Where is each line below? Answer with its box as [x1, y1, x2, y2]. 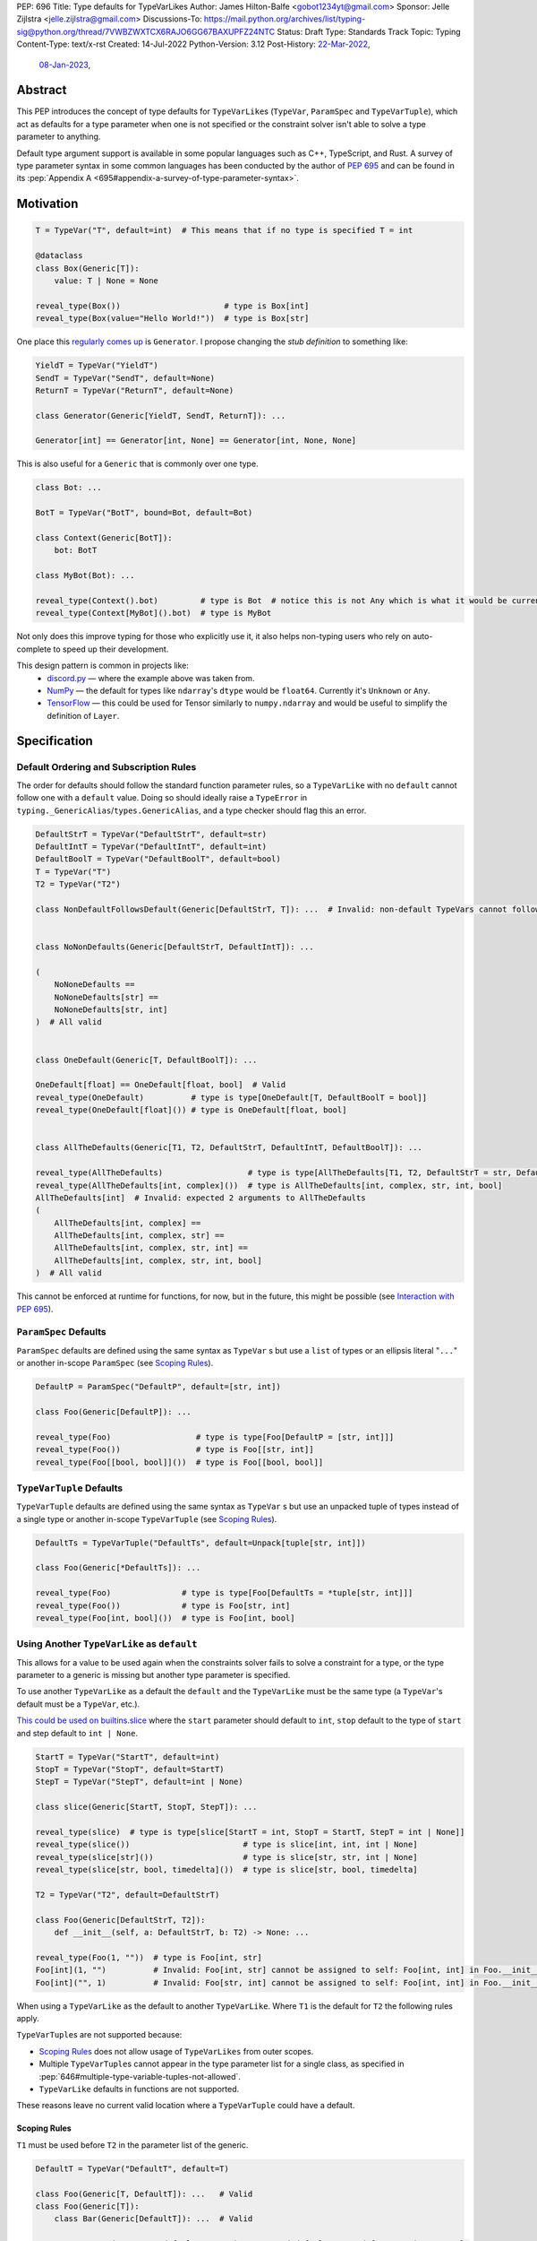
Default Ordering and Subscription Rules [16, 761, 197, 774]
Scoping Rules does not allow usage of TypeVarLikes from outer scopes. [38, 2046, 314, 2056]
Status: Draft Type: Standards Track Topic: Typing [277, 26, 461, 37]
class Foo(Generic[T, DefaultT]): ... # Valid [35, 2188, 253, 2199]
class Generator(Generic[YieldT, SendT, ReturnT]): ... [35, 411, 286, 420]
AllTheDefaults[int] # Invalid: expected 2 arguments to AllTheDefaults [35, 1192, 366, 1203]
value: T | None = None [54, 275, 158, 286]
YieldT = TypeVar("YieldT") [35, 360, 158, 371]
